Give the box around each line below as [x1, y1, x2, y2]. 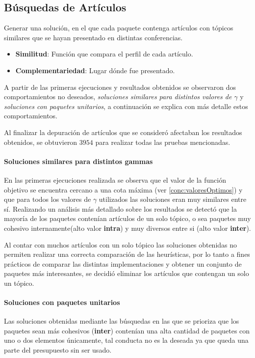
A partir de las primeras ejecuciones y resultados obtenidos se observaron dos [4, 82, 236, 92]
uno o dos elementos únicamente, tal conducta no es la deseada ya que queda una [4, 335, 249, 345]
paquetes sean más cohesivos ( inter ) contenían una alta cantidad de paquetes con [4, 325, 250, 335]
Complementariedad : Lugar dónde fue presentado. [15, 65, 175, 75]
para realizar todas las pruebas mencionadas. [95, 137, 230, 147]
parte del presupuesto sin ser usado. [4, 345, 112, 355]
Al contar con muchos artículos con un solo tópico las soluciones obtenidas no [4, 239, 237, 249]
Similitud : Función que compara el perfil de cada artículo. [15, 49, 193, 59]
